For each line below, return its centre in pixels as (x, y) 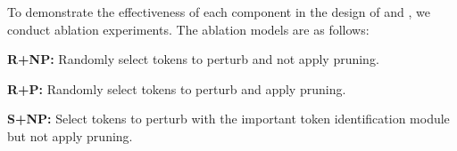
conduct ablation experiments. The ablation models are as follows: (188, 29)
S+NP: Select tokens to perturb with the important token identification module (228, 119)
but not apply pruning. (70, 135)
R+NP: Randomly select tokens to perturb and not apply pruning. (193, 59)
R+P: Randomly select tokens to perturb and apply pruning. (177, 88)
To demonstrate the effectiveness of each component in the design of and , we (219, 12)
